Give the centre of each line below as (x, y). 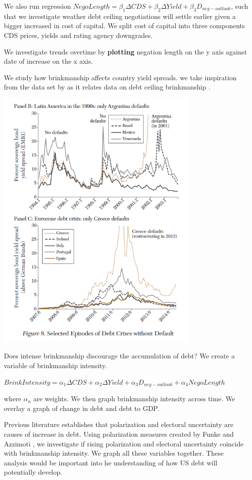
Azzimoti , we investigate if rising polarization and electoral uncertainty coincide (124, 443)
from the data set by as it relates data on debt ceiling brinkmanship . (107, 87)
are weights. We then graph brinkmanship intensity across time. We (134, 399)
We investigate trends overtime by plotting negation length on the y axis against (126, 51)
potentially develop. (33, 472)
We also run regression (38, 6)
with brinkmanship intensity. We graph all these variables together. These (114, 453)
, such (240, 6)
